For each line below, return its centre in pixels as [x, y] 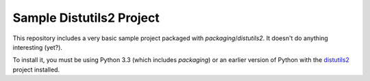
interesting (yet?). [38, 47]
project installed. [36, 69]
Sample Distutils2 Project [86, 18]
